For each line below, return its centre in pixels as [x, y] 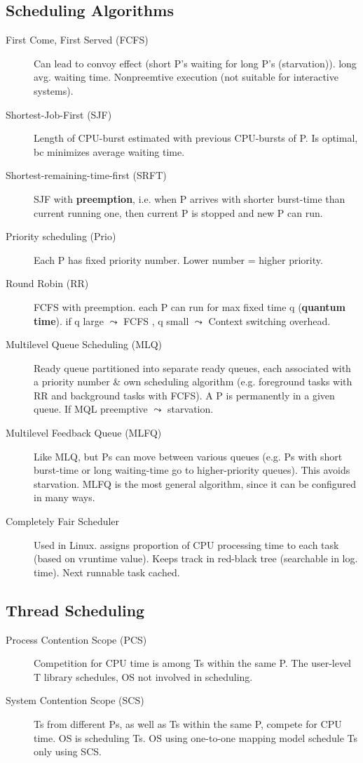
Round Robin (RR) [47, 283]
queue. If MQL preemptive [91, 409]
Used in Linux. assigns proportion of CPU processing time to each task [186, 544]
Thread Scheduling [75, 610]
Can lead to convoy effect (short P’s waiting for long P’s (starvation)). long [195, 63]
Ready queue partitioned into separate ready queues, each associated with [192, 367]
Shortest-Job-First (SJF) [59, 114]
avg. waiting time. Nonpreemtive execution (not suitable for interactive [186, 77]
